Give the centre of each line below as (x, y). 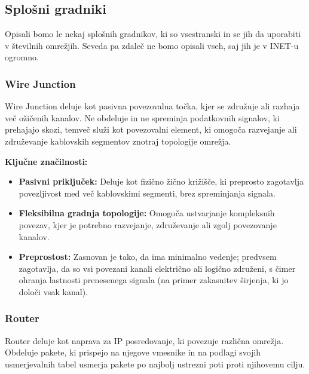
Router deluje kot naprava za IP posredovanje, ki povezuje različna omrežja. (144, 340)
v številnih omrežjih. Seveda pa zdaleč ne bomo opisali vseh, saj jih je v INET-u (152, 45)
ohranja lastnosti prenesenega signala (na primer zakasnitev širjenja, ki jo (154, 280)
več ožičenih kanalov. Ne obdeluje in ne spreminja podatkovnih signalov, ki (142, 117)
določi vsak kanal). (53, 291)
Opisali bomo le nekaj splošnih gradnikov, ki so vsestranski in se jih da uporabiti (153, 34)
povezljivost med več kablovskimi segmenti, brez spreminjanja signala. (147, 193)
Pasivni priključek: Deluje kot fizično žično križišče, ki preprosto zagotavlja (161, 181)
